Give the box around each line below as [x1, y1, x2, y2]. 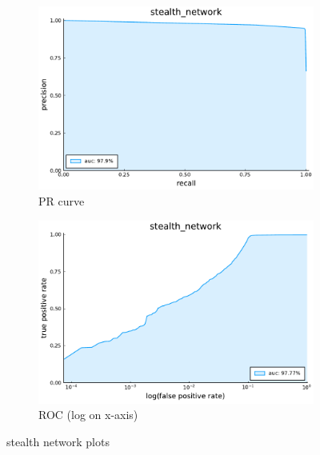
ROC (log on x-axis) [38, 406, 138, 423]
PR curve [38, 192, 85, 209]
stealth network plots [6, 433, 110, 450]
